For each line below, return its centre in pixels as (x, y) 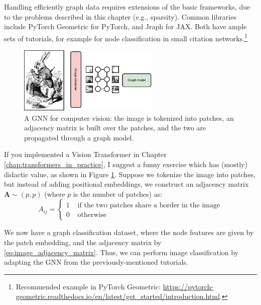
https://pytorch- (188, 286)
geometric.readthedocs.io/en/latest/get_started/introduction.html (118, 296)
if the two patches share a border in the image (149, 206)
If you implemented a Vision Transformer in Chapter (85, 154)
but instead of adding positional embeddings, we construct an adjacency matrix (126, 184)
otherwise (92, 215)
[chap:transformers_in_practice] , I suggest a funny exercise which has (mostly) (126, 164)
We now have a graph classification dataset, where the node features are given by (129, 232)
